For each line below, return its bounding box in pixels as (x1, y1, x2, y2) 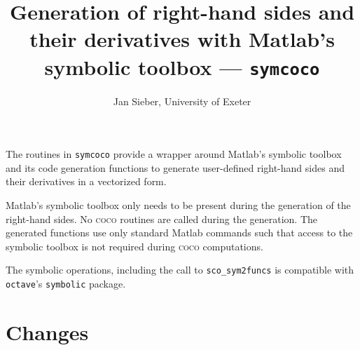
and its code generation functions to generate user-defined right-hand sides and (6, 160, 345, 175)
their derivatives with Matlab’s (29, 25, 335, 53)
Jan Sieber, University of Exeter (113, 93, 251, 108)
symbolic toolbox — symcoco (44, 52, 320, 81)
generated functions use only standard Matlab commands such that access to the (6, 225, 353, 240)
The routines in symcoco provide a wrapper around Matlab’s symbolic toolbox (6, 147, 342, 161)
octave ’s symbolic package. (6, 276, 126, 291)
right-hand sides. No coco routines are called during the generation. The (6, 211, 318, 226)
